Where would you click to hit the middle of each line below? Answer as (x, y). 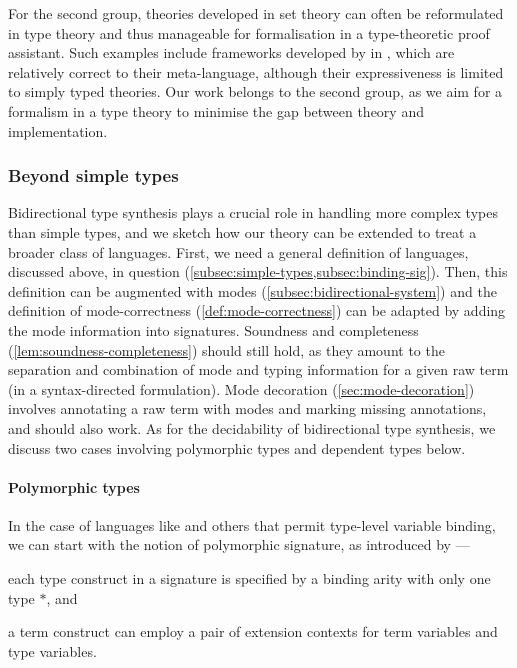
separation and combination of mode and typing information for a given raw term (258, 369)
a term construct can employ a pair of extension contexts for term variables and (253, 631)
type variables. (52, 650)
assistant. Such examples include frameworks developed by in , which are (231, 52)
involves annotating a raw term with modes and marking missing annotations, (247, 408)
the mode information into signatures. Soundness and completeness (213, 329)
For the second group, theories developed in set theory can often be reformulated (256, 13)
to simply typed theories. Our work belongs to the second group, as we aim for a (255, 91)
